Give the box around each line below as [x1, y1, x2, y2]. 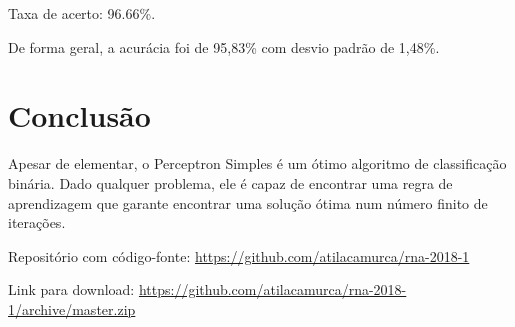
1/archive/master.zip [8, 298, 136, 319]
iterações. [8, 212, 66, 233]
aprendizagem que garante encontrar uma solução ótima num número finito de [8, 192, 488, 213]
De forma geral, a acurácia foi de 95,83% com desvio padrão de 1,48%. [8, 36, 440, 57]
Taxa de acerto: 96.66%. [8, 3, 156, 23]
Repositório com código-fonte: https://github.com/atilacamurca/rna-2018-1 [8, 245, 470, 266]
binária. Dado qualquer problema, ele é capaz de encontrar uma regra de [8, 172, 453, 193]
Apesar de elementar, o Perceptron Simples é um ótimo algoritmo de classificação [8, 153, 507, 174]
